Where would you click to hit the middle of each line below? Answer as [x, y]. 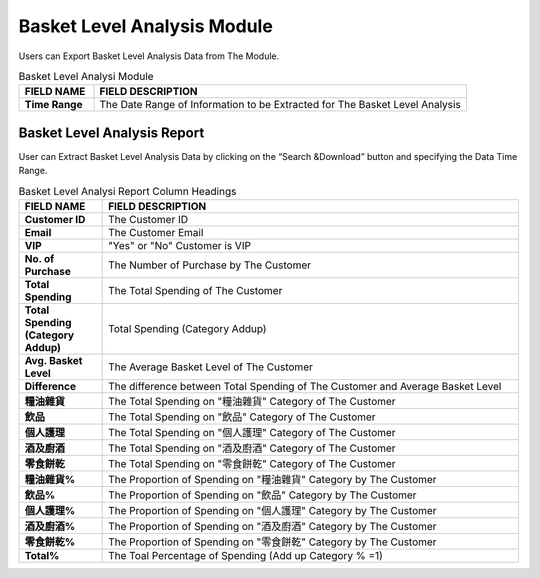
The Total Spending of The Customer [195, 290]
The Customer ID [148, 219]
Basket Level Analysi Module [86, 77]
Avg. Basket [53, 360]
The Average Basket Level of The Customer [211, 367]
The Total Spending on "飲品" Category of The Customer [242, 417]
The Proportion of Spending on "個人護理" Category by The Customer [272, 510]
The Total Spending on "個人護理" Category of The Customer [252, 432]
